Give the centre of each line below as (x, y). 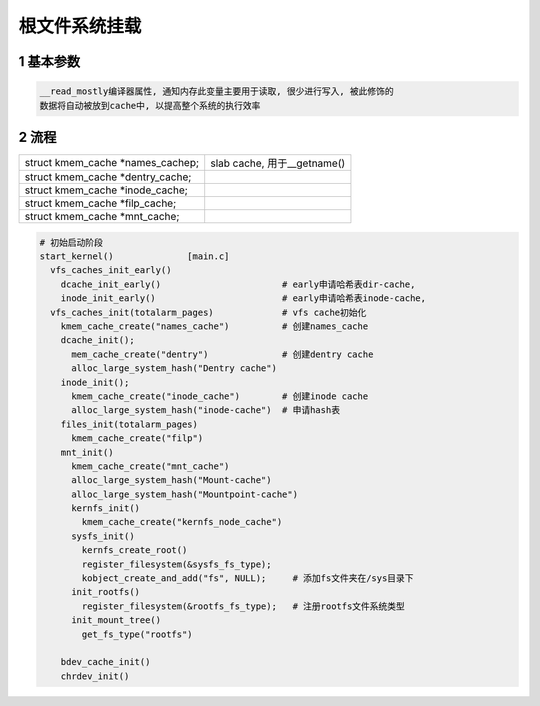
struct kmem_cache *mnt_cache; (102, 217)
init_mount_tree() (116, 620)
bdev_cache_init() (105, 662)
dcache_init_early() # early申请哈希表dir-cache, (238, 284)
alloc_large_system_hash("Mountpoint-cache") (185, 494)
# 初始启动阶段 (71, 242)
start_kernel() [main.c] (134, 256)
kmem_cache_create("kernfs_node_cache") (182, 522)
